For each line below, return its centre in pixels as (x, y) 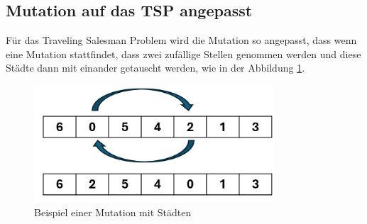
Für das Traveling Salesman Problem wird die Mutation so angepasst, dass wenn (181, 40)
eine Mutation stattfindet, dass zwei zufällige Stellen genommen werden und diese (183, 54)
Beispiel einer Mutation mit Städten (113, 212)
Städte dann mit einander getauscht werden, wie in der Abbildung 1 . (155, 68)
